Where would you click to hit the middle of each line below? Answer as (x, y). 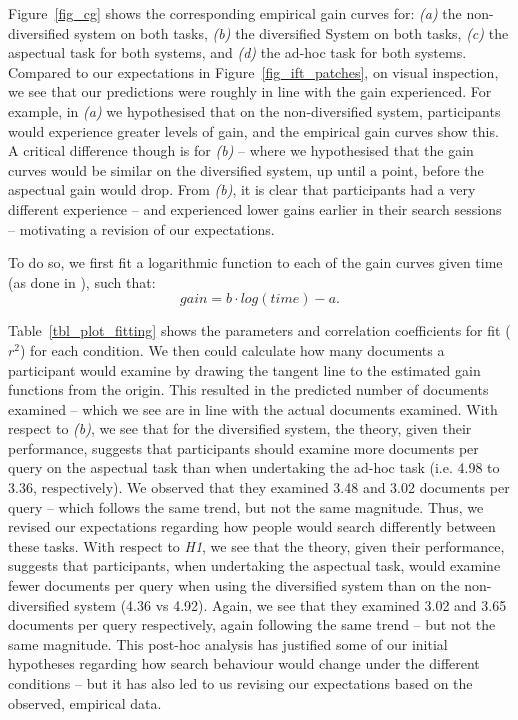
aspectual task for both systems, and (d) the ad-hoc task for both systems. (237, 52)
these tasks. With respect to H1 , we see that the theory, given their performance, (256, 545)
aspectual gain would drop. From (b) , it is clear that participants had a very (242, 189)
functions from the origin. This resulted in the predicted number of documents (248, 389)
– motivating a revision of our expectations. (141, 228)
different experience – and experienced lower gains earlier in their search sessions (255, 208)
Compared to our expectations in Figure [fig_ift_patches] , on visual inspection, (253, 71)
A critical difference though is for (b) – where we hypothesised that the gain (241, 150)
